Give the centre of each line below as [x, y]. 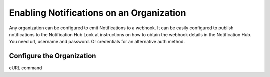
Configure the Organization [53, 56]
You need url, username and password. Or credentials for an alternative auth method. [97, 42]
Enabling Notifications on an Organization [98, 13]
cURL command [26, 68]
